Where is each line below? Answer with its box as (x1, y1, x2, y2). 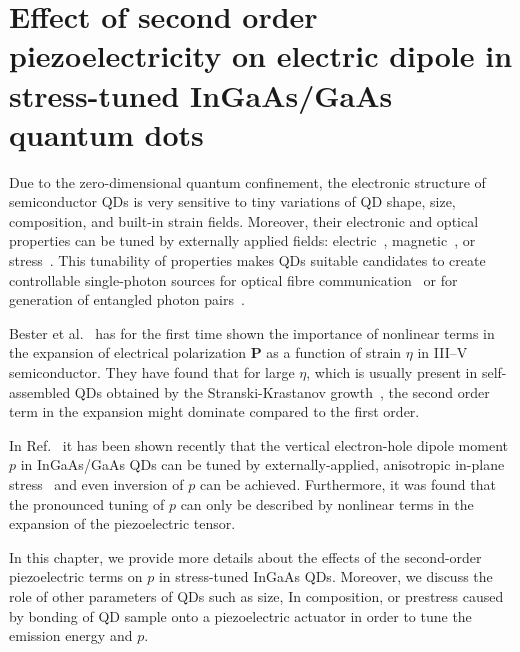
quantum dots (9, 113, 204, 154)
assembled (9, 381, 71, 402)
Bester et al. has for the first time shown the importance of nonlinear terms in (9, 322, 495, 343)
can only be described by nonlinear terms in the (180, 493, 474, 514)
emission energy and (9, 625, 133, 646)
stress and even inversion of (9, 474, 184, 494)
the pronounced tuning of (9, 493, 165, 514)
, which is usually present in (306, 362, 478, 383)
